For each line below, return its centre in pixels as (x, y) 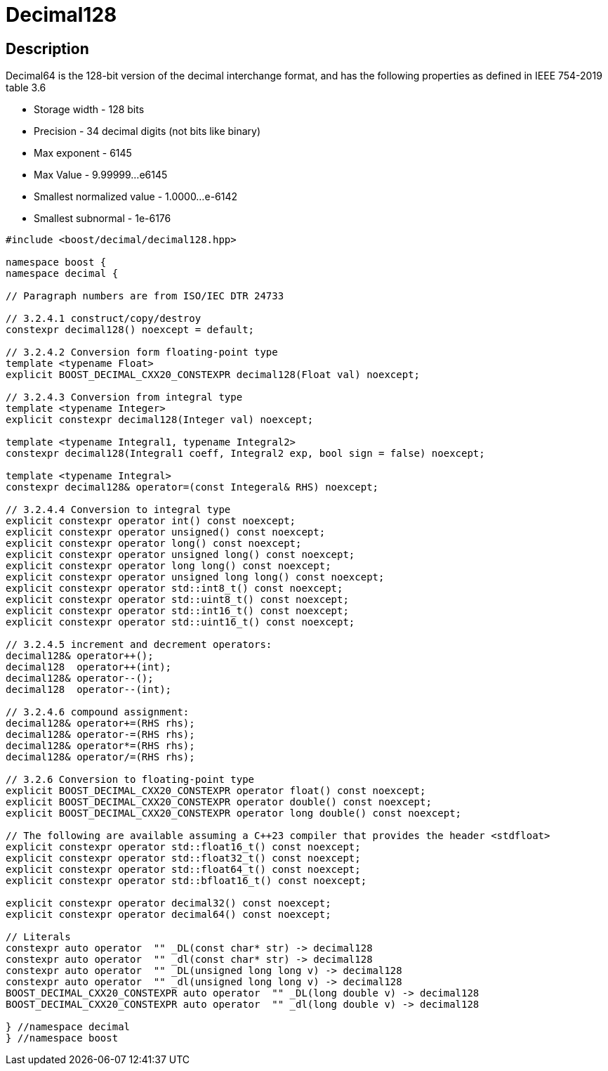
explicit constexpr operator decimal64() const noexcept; (168, 915)
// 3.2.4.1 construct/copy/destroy (104, 319)
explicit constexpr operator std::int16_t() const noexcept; (177, 611)
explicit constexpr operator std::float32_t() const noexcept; (183, 858)
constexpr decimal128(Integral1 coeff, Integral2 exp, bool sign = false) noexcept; (245, 454)
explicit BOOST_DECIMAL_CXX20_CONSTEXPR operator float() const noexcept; (216, 791)
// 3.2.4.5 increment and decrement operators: (139, 645)
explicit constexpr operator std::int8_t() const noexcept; (174, 589)
